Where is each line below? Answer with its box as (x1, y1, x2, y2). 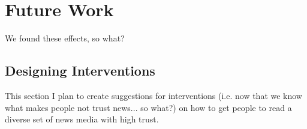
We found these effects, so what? (5, 32, 125, 44)
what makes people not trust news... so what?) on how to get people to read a (5, 101, 292, 113)
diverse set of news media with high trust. (5, 113, 159, 125)
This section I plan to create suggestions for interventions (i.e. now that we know (5, 89, 302, 101)
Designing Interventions (5, 61, 155, 80)
